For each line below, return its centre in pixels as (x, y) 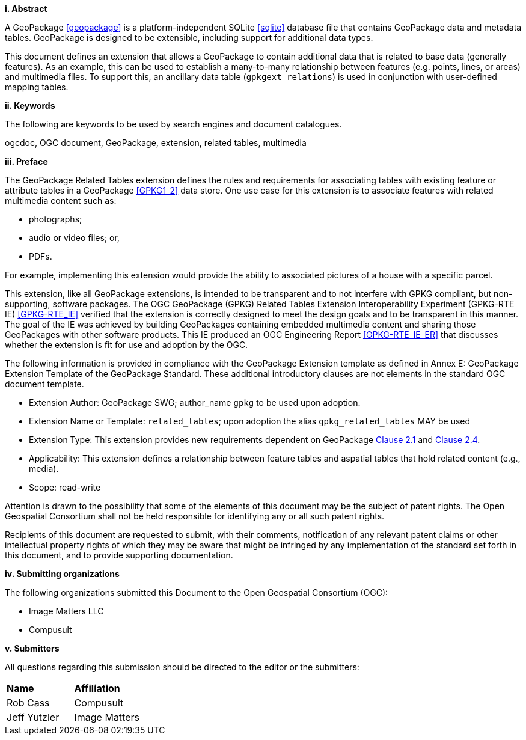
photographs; (56, 219)
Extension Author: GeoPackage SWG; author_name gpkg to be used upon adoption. (195, 402)
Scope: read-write (65, 487)
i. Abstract (26, 9)
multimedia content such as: (61, 200)
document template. (44, 384)
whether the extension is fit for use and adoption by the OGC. (127, 345)
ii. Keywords (30, 105)
